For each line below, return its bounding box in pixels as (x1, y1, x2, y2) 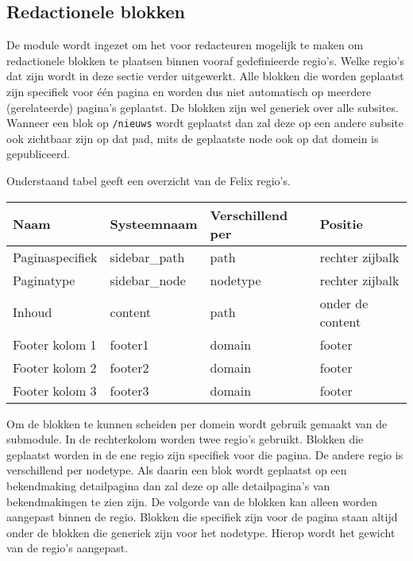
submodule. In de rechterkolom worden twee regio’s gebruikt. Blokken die (6, 431, 364, 447)
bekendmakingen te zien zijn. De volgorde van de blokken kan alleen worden (6, 493, 377, 509)
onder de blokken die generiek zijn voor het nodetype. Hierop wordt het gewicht (6, 524, 396, 540)
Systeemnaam (110, 215, 198, 234)
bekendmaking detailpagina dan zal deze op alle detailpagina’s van (6, 477, 330, 493)
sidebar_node (110, 270, 186, 289)
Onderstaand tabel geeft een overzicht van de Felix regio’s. (6, 172, 291, 189)
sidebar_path (110, 247, 185, 266)
